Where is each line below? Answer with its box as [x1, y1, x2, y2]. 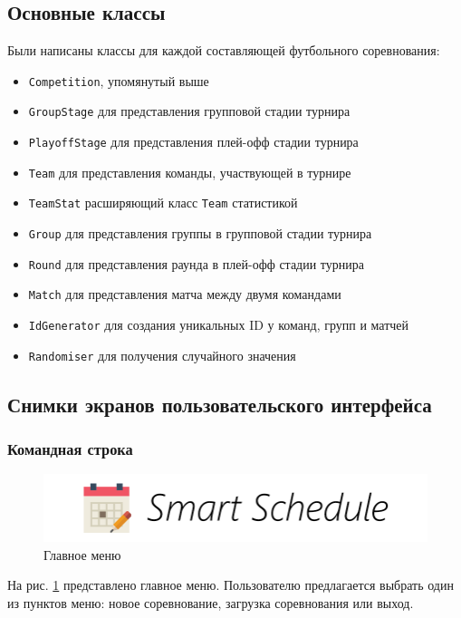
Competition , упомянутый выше [28, 71, 209, 90]
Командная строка [7, 438, 133, 460]
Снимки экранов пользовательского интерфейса [7, 390, 432, 418]
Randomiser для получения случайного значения [28, 345, 296, 364]
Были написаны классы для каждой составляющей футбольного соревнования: [7, 41, 440, 60]
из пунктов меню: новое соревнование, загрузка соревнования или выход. [7, 593, 414, 612]
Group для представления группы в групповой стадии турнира [28, 224, 372, 243]
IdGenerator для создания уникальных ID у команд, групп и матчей [28, 315, 409, 334]
